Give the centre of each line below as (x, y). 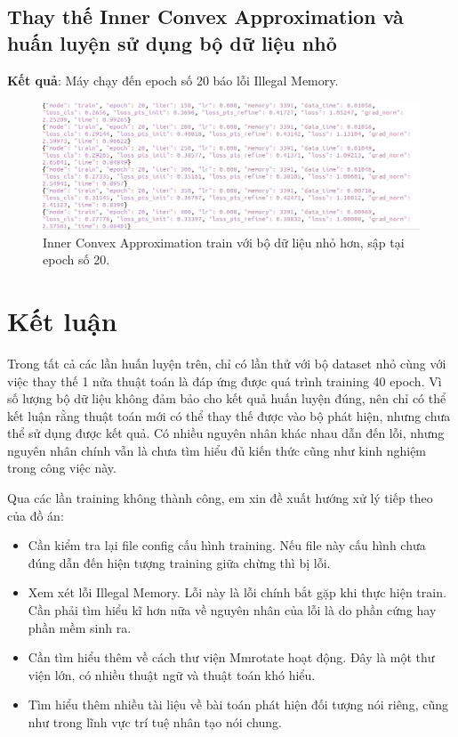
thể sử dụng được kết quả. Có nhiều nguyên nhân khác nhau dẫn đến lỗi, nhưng (226, 433)
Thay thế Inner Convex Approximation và (205, 16)
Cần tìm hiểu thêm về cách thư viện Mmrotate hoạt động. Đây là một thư (231, 657)
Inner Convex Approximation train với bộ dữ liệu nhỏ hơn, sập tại (224, 242)
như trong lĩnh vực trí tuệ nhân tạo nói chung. (155, 722)
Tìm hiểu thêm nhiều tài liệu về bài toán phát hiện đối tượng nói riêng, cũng (238, 705)
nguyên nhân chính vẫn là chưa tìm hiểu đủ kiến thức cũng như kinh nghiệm (217, 450)
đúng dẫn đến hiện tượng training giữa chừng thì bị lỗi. (179, 562)
